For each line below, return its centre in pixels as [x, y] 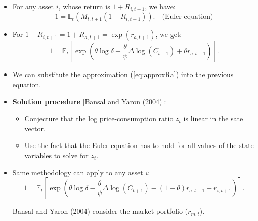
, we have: [160, 6]
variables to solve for [56, 155]
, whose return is [84, 6]
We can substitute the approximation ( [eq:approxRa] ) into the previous [123, 74]
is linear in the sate [213, 118]
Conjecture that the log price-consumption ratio [99, 118]
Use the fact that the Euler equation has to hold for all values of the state [139, 145]
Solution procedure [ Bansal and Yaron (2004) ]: [89, 101]
